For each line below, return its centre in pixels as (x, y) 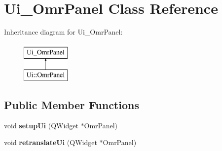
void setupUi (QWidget (41, 126)
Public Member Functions (72, 105)
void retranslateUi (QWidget (51, 142)
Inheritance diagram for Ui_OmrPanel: (63, 32)
